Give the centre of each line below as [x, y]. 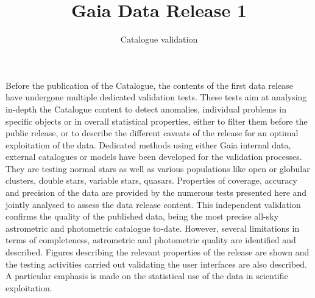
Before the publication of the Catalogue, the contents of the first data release [149, 85]
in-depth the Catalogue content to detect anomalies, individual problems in [146, 109]
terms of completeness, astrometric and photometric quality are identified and [151, 240]
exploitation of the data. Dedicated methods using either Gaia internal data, [148, 144]
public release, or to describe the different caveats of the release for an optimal [152, 133]
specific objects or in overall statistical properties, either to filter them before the [157, 121]
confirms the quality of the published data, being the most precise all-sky [142, 216]
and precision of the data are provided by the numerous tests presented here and [156, 192]
